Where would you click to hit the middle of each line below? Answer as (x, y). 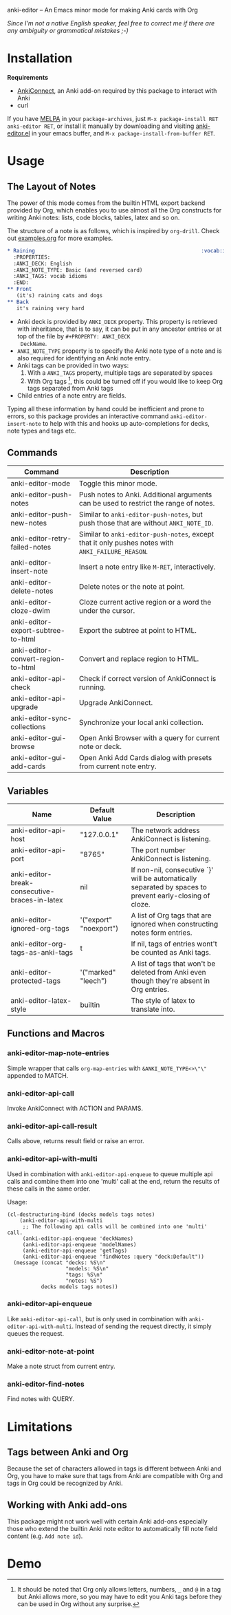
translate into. (153, 1009)
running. (92, 687)
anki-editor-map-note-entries (58, 1053)
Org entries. (150, 989)
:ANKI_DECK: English (43, 263)
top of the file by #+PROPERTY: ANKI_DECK (74, 336)
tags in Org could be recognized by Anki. (65, 1483)
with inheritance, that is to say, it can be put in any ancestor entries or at (119, 329)
